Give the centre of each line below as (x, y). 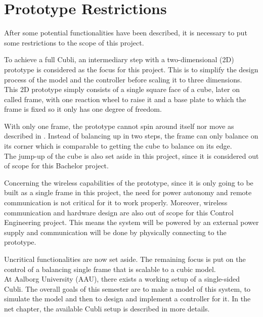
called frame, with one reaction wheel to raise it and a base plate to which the (125, 99)
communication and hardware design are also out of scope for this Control (119, 212)
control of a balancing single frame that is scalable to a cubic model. (110, 269)
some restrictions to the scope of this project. (74, 42)
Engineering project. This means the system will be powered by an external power (131, 222)
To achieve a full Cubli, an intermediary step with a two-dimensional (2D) (119, 59)
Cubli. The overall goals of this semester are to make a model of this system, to (127, 288)
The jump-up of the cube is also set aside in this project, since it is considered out (131, 155)
